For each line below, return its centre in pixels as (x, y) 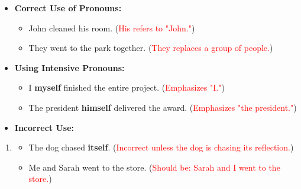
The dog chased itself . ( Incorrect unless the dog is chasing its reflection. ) (161, 147)
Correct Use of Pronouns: (68, 8)
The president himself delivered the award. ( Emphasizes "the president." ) (163, 107)
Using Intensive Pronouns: (69, 67)
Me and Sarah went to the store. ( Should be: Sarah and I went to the (154, 167)
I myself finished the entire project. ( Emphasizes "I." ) (127, 87)
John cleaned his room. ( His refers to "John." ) (112, 28)
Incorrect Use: (44, 127)
